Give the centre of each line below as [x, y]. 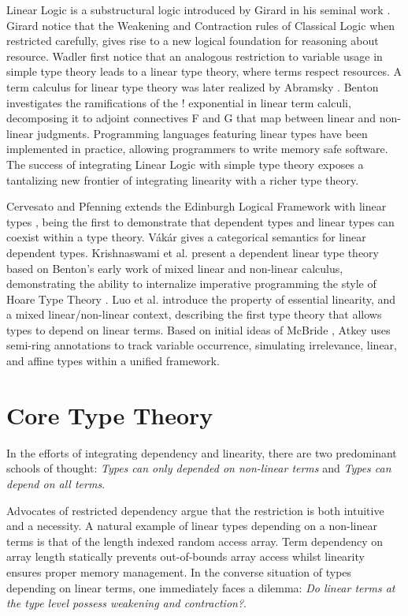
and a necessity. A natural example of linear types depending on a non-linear [192, 526]
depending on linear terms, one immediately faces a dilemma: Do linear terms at [201, 587]
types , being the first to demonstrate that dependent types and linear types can [200, 221]
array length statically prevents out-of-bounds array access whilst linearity [185, 556]
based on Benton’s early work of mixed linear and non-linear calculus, [175, 268]
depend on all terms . [56, 483]
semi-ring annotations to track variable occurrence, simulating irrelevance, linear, [202, 345]
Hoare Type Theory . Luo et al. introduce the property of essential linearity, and [201, 299]
